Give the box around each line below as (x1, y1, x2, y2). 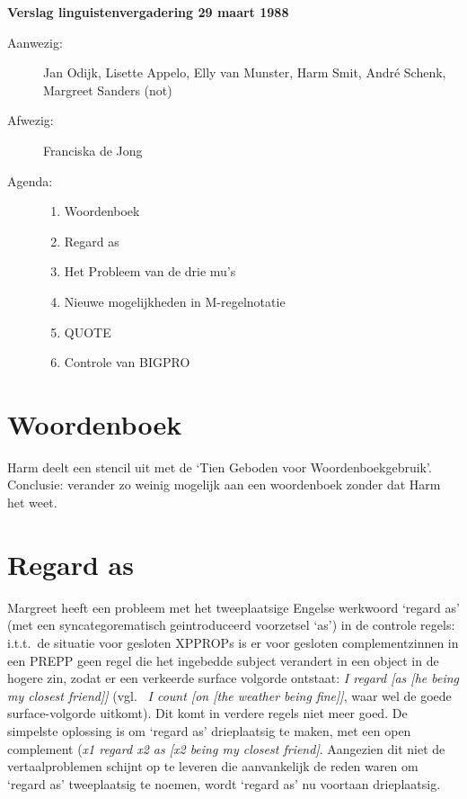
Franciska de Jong (43, 140, 143, 159)
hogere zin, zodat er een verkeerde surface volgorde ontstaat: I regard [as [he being (7, 669, 460, 687)
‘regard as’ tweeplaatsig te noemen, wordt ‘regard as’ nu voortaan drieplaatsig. (7, 774, 441, 793)
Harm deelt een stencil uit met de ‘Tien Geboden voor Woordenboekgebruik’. (7, 457, 432, 476)
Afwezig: (7, 111, 54, 130)
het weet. (7, 493, 57, 512)
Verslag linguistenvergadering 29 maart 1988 (7, 3, 289, 21)
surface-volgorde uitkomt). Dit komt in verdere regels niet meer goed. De (7, 704, 408, 723)
